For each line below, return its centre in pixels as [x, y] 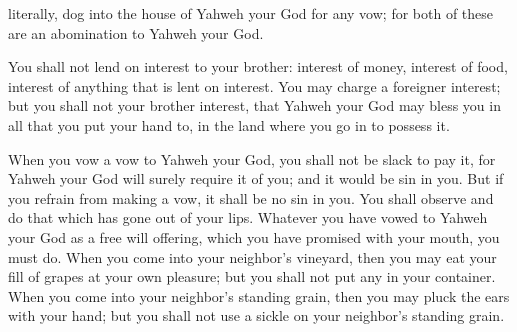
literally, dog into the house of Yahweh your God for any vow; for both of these [251, 13]
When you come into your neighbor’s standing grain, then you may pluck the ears [259, 295]
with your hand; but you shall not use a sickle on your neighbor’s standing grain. [256, 315]
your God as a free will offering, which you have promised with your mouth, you [254, 236]
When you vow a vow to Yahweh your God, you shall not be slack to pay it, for [252, 158]
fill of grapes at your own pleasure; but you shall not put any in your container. [252, 276]
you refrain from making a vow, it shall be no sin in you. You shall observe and [251, 197]
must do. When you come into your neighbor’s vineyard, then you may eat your [252, 256]
